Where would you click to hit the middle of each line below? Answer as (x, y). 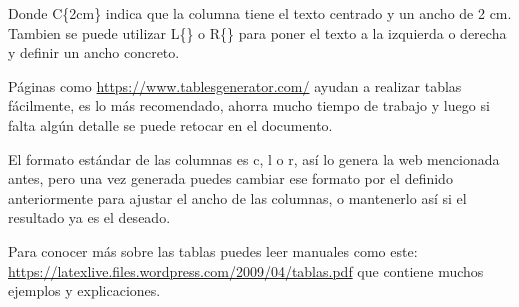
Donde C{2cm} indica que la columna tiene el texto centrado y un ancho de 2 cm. (260, 13)
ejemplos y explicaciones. (84, 290)
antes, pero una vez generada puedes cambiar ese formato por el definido (230, 178)
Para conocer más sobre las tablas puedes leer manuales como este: (213, 250)
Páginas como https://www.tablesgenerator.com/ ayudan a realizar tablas (235, 85)
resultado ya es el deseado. (89, 217)
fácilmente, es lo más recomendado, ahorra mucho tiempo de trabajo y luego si (249, 105)
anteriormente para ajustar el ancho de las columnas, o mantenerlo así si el (237, 197)
